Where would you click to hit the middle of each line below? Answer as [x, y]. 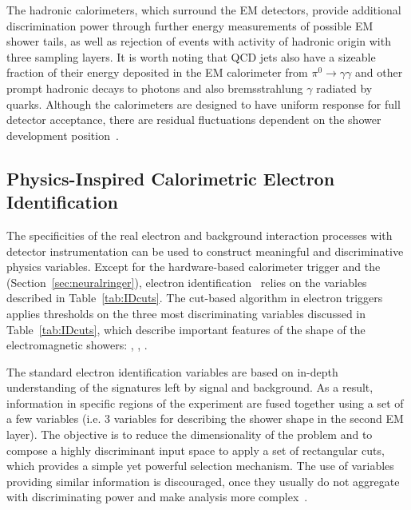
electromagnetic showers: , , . [77, 345]
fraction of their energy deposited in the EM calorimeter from [157, 72]
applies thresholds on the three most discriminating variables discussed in [186, 313]
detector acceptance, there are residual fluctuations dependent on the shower [194, 120]
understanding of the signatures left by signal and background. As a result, [190, 387]
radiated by [344, 88]
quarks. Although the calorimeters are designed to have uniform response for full [204, 104]
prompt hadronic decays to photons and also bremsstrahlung [155, 88]
